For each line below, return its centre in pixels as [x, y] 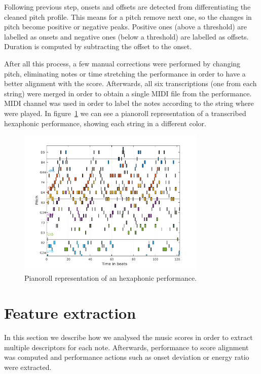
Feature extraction [70, 313]
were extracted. [28, 367]
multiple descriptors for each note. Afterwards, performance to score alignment [126, 347]
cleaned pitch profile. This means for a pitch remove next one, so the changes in [128, 16]
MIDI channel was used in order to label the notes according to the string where [129, 103]
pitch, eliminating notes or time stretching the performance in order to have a [125, 73]
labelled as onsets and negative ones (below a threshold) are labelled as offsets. [126, 36]
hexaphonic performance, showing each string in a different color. [105, 123]
